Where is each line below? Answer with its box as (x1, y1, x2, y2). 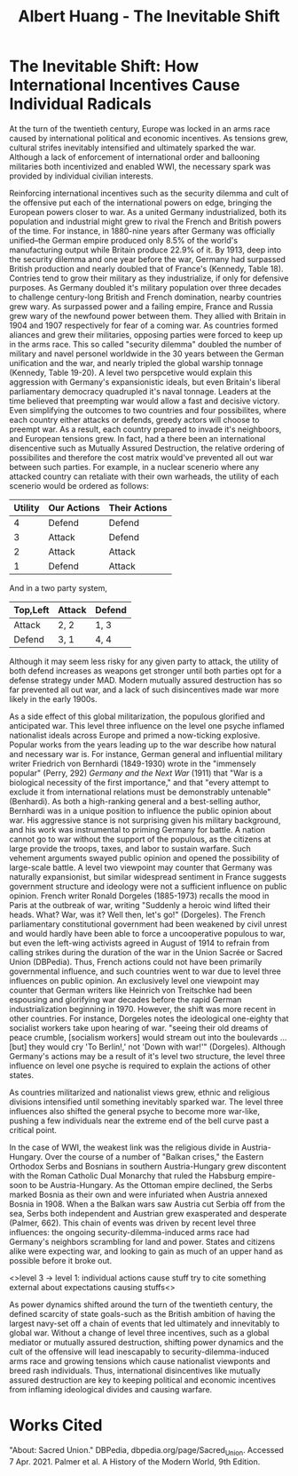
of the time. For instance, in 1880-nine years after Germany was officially (9, 225, 276, 236)
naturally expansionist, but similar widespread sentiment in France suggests (9, 871, 286, 882)
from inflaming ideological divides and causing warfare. (9, 1384, 213, 1394)
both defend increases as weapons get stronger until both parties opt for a (9, 665, 282, 676)
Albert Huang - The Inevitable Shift (18, 6, 280, 27)
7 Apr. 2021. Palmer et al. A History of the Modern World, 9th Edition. (9, 1456, 261, 1467)
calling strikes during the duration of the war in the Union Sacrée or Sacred (9, 946, 284, 957)
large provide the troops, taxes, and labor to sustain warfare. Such (9, 842, 251, 854)
